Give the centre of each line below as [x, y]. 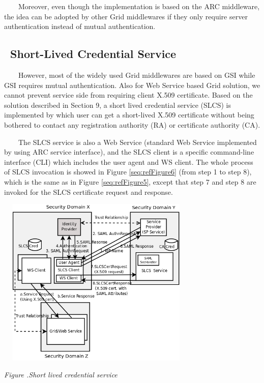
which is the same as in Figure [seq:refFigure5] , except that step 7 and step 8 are [130, 181]
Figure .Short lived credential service [61, 375]
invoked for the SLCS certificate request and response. [89, 191]
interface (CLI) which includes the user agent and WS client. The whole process [129, 161]
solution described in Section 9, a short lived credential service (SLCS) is [118, 105]
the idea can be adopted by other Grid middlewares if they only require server [126, 16]
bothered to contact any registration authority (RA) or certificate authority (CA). [132, 124]
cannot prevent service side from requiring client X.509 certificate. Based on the [128, 95]
